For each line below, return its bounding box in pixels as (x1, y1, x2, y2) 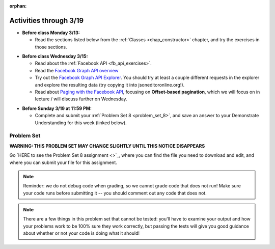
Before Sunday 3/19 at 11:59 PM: (22, 105, 92, 112)
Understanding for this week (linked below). (35, 120, 127, 126)
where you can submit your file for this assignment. (9, 159, 117, 165)
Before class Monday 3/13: (22, 30, 80, 36)
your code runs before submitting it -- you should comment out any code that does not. (23, 190, 207, 196)
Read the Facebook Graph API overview (35, 67, 119, 73)
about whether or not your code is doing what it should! (23, 230, 140, 236)
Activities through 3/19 (9, 16, 84, 25)
